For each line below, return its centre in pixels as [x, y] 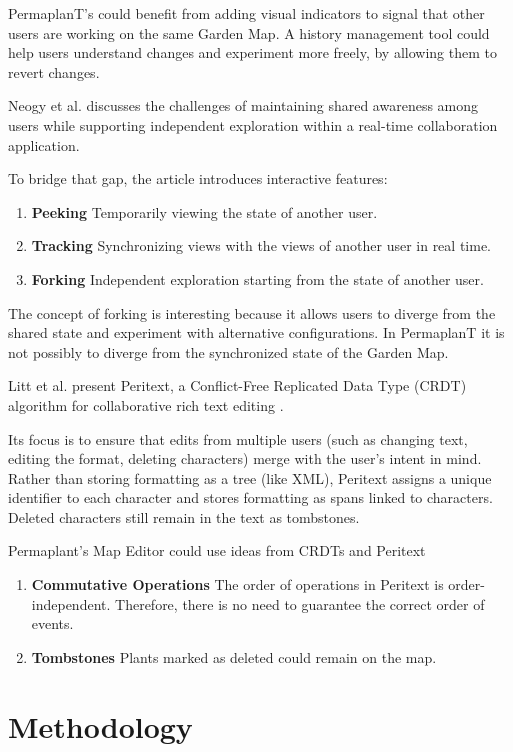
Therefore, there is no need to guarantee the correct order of [300, 603]
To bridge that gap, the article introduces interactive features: [198, 178]
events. [52, 623]
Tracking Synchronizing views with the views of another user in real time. [261, 245]
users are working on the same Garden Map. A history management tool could [249, 32]
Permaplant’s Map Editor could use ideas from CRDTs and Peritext [217, 550]
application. [44, 144]
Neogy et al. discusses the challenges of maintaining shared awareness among [243, 105]
